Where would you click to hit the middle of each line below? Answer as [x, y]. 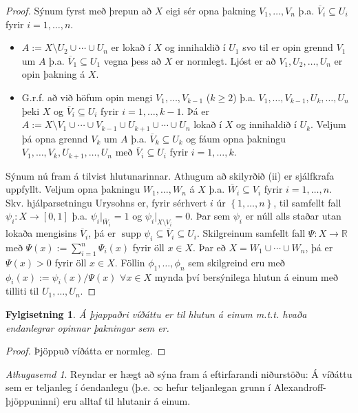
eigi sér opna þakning [211, 10]
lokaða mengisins [41, 233]
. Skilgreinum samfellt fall [251, 233]
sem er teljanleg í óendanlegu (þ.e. [78, 387]
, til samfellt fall [307, 202]
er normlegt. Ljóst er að [226, 60]
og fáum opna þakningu [236, 138]
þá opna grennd [55, 138]
